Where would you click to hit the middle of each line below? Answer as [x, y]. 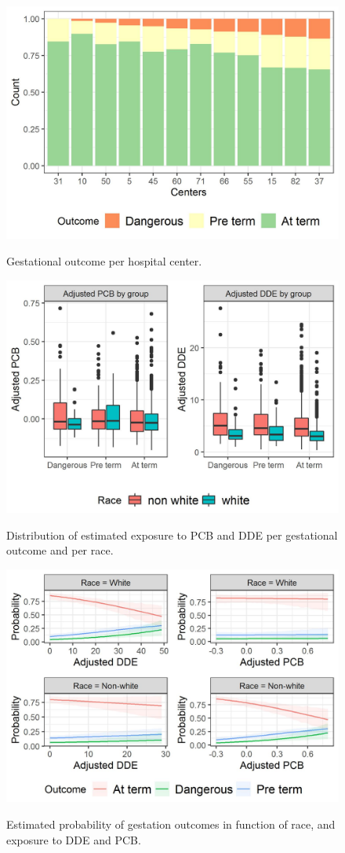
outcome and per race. [60, 550]
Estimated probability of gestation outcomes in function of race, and [171, 824]
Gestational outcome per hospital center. [104, 261]
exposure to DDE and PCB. [74, 839]
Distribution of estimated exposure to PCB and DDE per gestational [172, 534]
